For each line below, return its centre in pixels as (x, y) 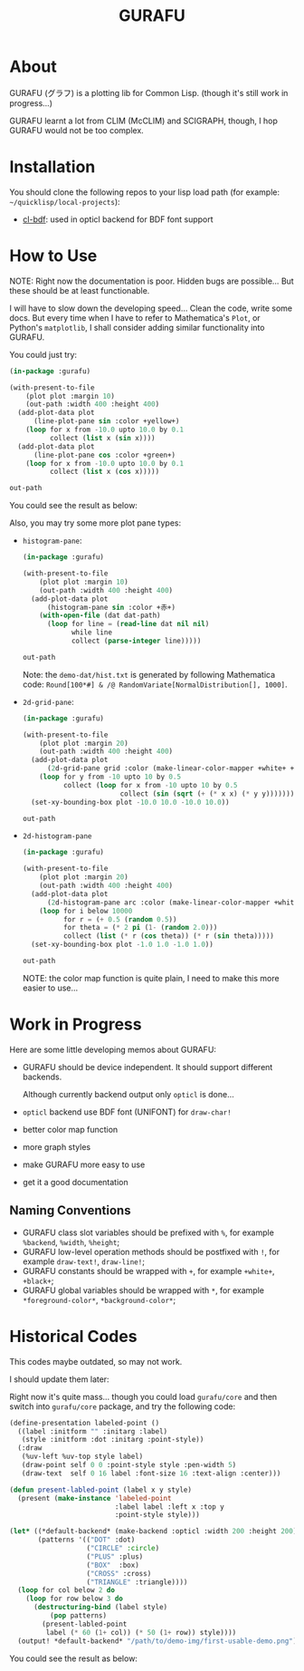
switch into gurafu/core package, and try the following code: (123, 1406)
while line (92, 633)
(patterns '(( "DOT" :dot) (86, 1540)
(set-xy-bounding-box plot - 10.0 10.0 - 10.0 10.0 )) (130, 802)
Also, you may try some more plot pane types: (95, 523)
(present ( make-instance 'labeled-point (95, 1498)
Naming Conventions (70, 1211)
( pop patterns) (78, 1616)
